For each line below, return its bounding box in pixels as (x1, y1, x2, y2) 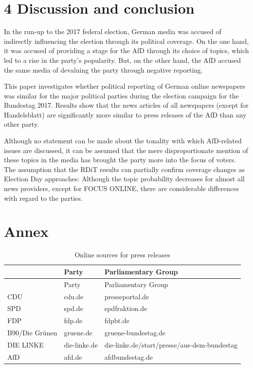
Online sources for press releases (74, 250, 170, 260)
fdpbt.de (104, 315, 129, 326)
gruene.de (64, 328, 92, 338)
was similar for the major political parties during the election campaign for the (4, 90, 239, 100)
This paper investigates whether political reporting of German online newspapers (4, 81, 246, 91)
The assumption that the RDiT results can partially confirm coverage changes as (4, 164, 245, 174)
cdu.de (64, 291, 84, 301)
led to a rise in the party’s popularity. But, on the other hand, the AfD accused (4, 55, 241, 65)
